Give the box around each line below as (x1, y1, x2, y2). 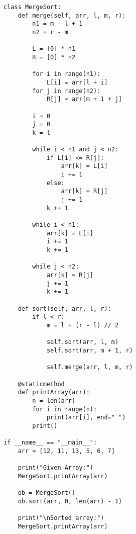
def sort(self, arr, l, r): (18, 305, 111, 312)
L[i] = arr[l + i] (46, 78, 108, 86)
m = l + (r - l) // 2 (46, 321, 119, 329)
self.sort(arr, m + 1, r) (46, 346, 133, 354)
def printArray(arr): (18, 389, 90, 396)
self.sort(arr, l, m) (46, 338, 119, 346)
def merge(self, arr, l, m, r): (18, 12, 126, 19)
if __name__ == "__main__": (4, 439, 97, 447)
